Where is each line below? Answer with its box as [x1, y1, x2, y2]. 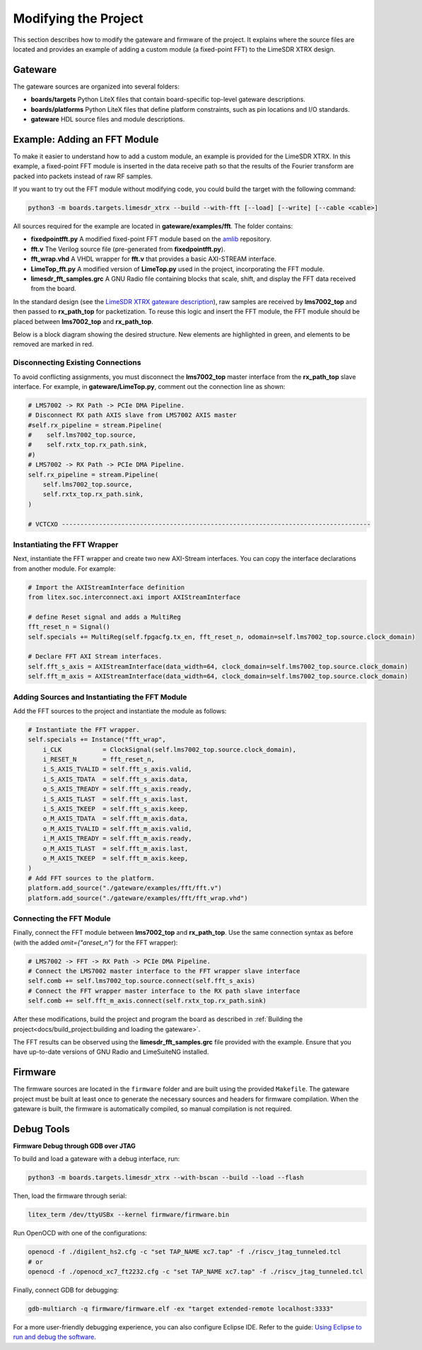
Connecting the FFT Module [13, 913, 111, 923]
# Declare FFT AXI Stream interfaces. [28, 653, 163, 661]
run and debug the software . [13, 1333, 97, 1342]
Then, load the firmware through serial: [13, 1192, 127, 1200]
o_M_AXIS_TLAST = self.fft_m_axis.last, [42, 844, 189, 852]
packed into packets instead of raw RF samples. [13, 172, 153, 180]
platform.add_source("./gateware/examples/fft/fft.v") [28, 884, 222, 892]
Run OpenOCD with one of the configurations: [13, 1229, 148, 1238]
